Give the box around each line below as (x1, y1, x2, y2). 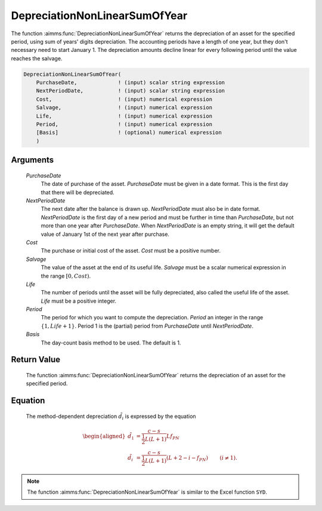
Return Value (11, 355, 61, 365)
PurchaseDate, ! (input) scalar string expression (36, 79, 225, 86)
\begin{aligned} (82, 433, 126, 440)
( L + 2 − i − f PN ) (166, 454, 209, 463)
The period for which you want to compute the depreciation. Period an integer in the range (41, 314, 264, 321)
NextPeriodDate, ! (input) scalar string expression (36, 87, 225, 94)
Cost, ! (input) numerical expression (36, 96, 213, 103)
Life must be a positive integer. (41, 297, 116, 304)
